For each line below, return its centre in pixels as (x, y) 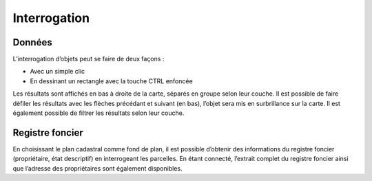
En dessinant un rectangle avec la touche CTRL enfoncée (111, 81)
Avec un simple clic (58, 72)
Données (32, 42)
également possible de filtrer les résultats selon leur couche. (99, 113)
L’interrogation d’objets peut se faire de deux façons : (89, 59)
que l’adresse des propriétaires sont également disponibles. (97, 168)
